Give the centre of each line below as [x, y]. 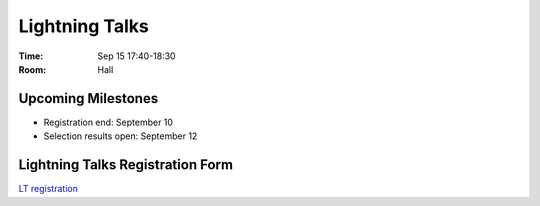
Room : [32, 69]
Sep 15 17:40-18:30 [136, 56]
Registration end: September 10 [108, 122]
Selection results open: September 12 [120, 136]
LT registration [48, 189]
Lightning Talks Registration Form [126, 165]
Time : [31, 56]
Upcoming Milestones [88, 98]
